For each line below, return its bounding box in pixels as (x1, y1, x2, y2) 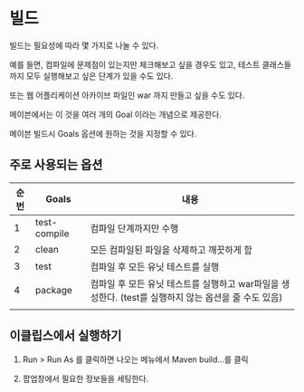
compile (34, 227, 70, 240)
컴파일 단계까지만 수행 (90, 222, 179, 234)
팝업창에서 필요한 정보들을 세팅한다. (22, 373, 149, 384)
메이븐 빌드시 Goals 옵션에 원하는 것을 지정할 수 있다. (9, 128, 197, 139)
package (34, 283, 72, 296)
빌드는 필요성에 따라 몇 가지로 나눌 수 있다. (9, 40, 159, 51)
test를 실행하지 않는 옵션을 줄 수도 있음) (123, 291, 283, 303)
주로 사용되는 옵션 (9, 158, 103, 173)
